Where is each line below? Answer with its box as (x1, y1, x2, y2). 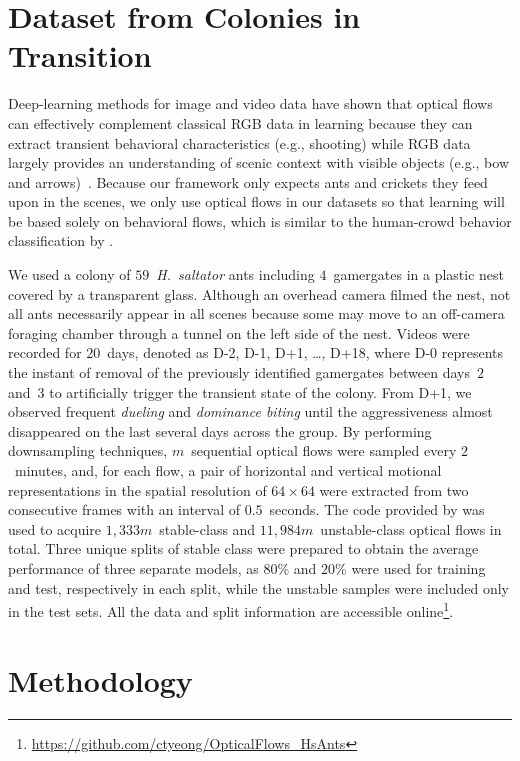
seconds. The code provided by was (269, 499, 485, 520)
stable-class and (159, 518, 256, 539)
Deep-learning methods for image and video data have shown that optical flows (8, 93, 493, 114)
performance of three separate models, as (8, 557, 259, 578)
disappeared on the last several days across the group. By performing (8, 420, 432, 441)
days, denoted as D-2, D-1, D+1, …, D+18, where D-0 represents (107, 342, 504, 363)
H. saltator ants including (156, 264, 315, 285)
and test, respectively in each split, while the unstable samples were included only (8, 577, 510, 598)
